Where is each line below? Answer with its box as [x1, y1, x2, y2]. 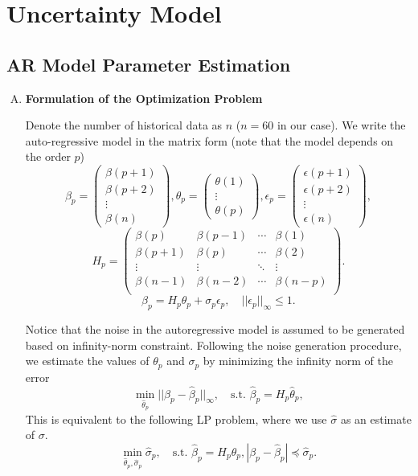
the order [25, 148, 71, 165]
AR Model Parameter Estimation [6, 51, 291, 76]
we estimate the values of [25, 352, 150, 369]
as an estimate [340, 410, 412, 427]
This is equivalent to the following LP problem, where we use [25, 410, 327, 427]
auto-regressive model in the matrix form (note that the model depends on [25, 132, 394, 149]
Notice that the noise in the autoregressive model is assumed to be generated [25, 321, 405, 338]
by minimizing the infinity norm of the [203, 352, 393, 369]
